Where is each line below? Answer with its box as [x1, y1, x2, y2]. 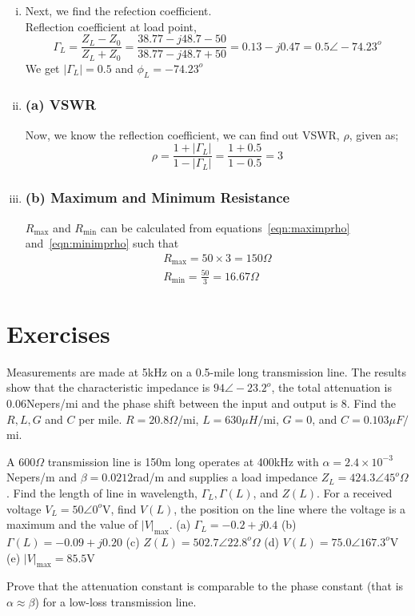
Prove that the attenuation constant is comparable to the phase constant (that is [6, 578, 404, 594]
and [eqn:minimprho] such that [25, 235, 179, 252]
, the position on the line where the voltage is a [174, 500, 406, 517]
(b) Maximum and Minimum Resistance [25, 187, 290, 207]
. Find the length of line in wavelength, [6, 484, 198, 501]
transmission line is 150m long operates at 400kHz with [47, 453, 319, 469]
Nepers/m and [6, 469, 78, 485]
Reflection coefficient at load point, [25, 18, 197, 34]
